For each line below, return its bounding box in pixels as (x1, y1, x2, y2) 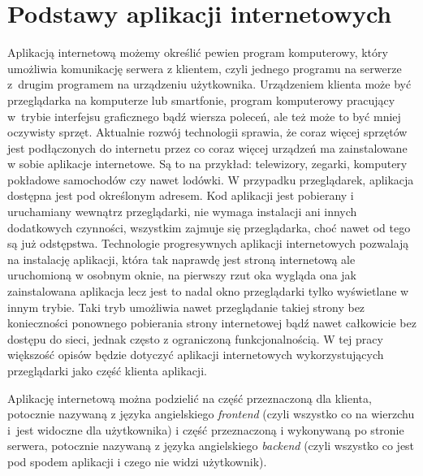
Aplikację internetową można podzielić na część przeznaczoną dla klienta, (7, 389, 372, 406)
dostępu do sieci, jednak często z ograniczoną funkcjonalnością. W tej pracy (7, 330, 383, 347)
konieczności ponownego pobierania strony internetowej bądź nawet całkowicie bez (7, 314, 417, 331)
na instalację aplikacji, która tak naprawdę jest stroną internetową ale (7, 250, 356, 267)
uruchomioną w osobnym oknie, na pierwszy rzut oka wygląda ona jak (7, 266, 357, 283)
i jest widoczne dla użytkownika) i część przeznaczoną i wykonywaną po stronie (7, 421, 404, 438)
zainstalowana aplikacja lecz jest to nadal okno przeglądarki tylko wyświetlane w (7, 283, 409, 300)
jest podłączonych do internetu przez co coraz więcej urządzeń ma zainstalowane (7, 139, 408, 156)
